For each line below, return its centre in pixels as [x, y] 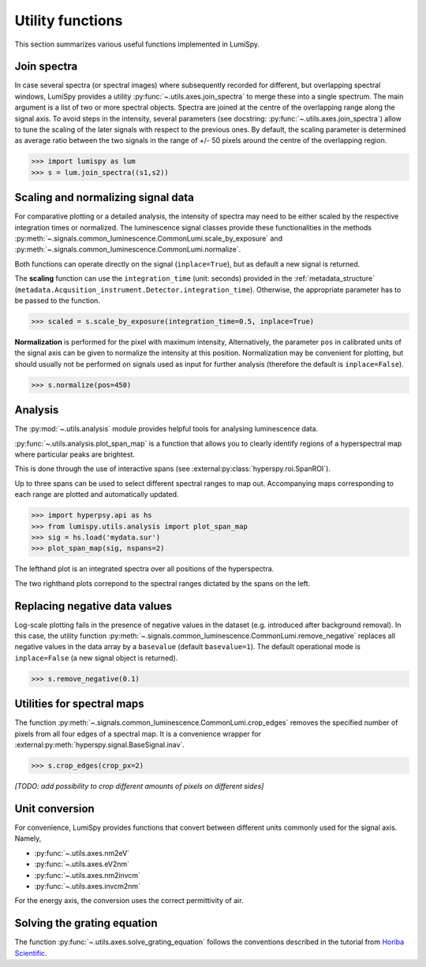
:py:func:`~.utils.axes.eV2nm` [82, 864]
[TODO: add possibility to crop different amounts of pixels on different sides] [139, 786]
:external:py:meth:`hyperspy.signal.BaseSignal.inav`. [100, 745]
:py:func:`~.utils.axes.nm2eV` [82, 853]
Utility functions [69, 21]
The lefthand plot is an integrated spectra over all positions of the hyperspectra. [144, 569]
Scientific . [31, 953]
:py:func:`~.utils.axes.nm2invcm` [88, 875]
